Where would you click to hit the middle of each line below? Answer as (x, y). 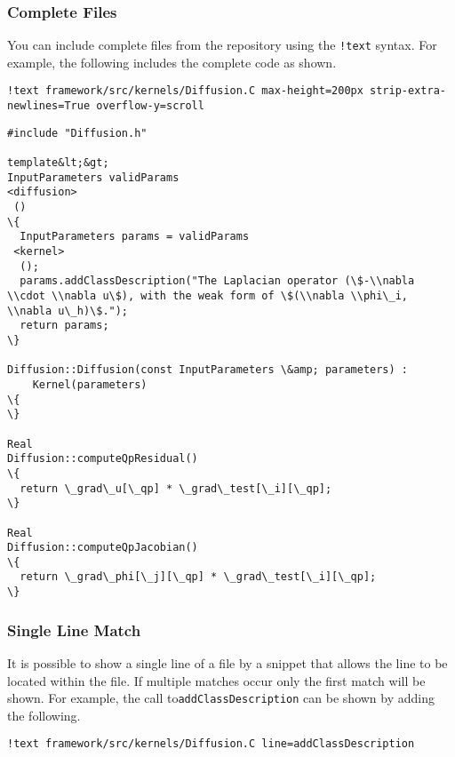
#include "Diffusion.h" (77, 133)
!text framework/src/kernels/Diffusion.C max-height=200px (185, 91)
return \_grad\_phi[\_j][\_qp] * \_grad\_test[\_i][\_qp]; (198, 577)
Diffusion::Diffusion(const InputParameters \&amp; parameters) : (208, 370)
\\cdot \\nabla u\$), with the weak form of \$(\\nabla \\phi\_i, (208, 296)
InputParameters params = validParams (135, 237)
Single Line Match (74, 630)
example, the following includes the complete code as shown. (172, 62)
